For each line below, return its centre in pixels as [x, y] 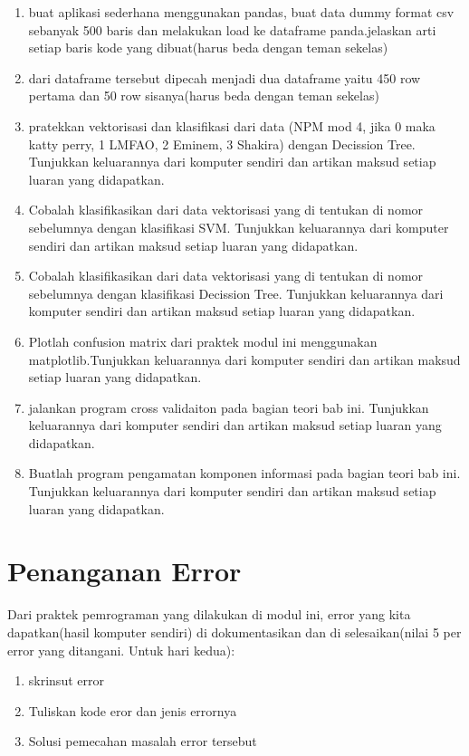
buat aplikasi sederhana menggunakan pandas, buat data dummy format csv [241, 12]
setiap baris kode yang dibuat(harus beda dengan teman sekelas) [208, 48]
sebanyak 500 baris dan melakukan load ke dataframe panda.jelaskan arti [232, 29]
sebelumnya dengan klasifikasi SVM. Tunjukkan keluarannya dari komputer [239, 227]
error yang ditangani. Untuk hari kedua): [121, 650]
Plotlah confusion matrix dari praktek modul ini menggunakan [203, 341]
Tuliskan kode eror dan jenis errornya [133, 710]
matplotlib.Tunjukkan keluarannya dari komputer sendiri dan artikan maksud [244, 359]
